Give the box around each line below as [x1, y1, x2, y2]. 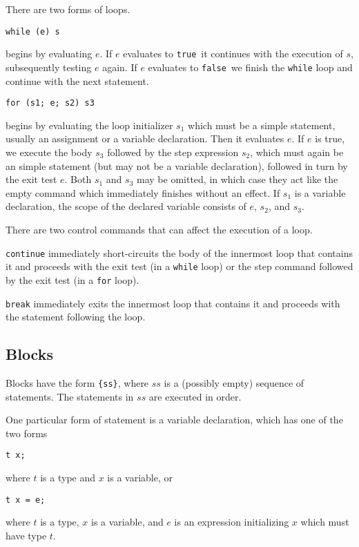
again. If [102, 59, 137, 74]
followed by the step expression [107, 145, 239, 159]
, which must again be [250, 145, 344, 159]
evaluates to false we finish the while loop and [148, 59, 353, 74]
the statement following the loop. [6, 309, 146, 324]
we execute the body [6, 145, 93, 159]
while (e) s [6, 26, 60, 37]
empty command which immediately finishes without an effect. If [6, 185, 280, 200]
